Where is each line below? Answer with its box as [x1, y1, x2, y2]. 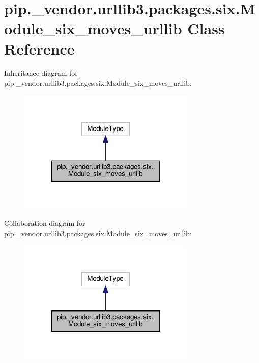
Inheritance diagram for [4, 67, 78, 78]
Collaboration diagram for [4, 217, 85, 228]
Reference [4, 38, 75, 59]
